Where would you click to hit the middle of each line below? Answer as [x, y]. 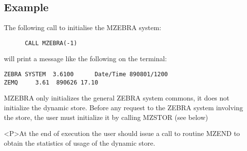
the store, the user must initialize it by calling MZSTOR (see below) [106, 117]
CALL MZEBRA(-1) [51, 43]
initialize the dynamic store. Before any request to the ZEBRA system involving [123, 107]
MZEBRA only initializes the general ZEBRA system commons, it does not [117, 98]
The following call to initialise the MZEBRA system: [83, 27]
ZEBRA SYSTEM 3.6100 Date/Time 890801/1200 [86, 75]
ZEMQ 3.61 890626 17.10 [51, 82]
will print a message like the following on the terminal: [85, 59]
